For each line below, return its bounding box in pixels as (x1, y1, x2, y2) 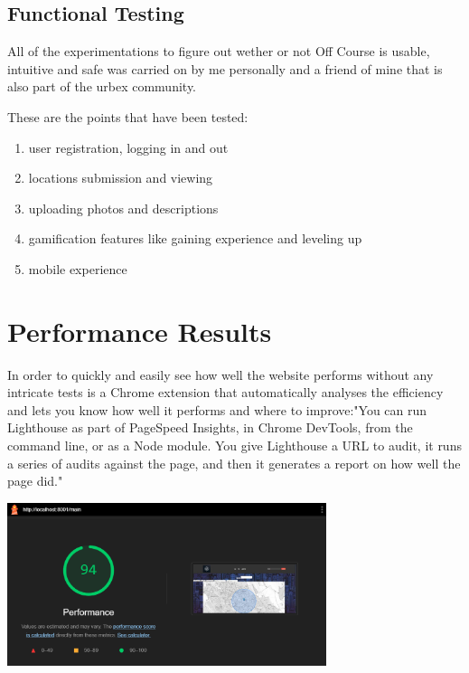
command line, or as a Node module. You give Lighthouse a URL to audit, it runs (7, 436, 462, 455)
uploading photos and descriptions (28, 198, 219, 217)
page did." (7, 471, 63, 490)
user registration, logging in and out (28, 137, 229, 156)
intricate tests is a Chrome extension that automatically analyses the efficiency (7, 383, 444, 402)
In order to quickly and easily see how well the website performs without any (7, 365, 434, 384)
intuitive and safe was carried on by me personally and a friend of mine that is (7, 59, 443, 78)
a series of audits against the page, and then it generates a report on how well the (7, 453, 461, 472)
